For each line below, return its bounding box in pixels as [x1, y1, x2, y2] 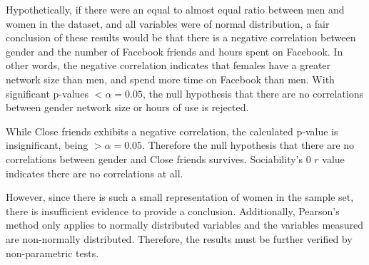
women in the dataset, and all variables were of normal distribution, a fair [6, 16, 330, 31]
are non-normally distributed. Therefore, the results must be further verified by [6, 231, 353, 246]
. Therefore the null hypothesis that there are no [142, 137, 355, 152]
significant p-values [6, 85, 89, 100]
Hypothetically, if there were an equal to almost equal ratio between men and [6, 2, 345, 16]
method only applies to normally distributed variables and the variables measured [6, 217, 364, 232]
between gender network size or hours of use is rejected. [6, 100, 249, 115]
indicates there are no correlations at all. [6, 165, 183, 180]
